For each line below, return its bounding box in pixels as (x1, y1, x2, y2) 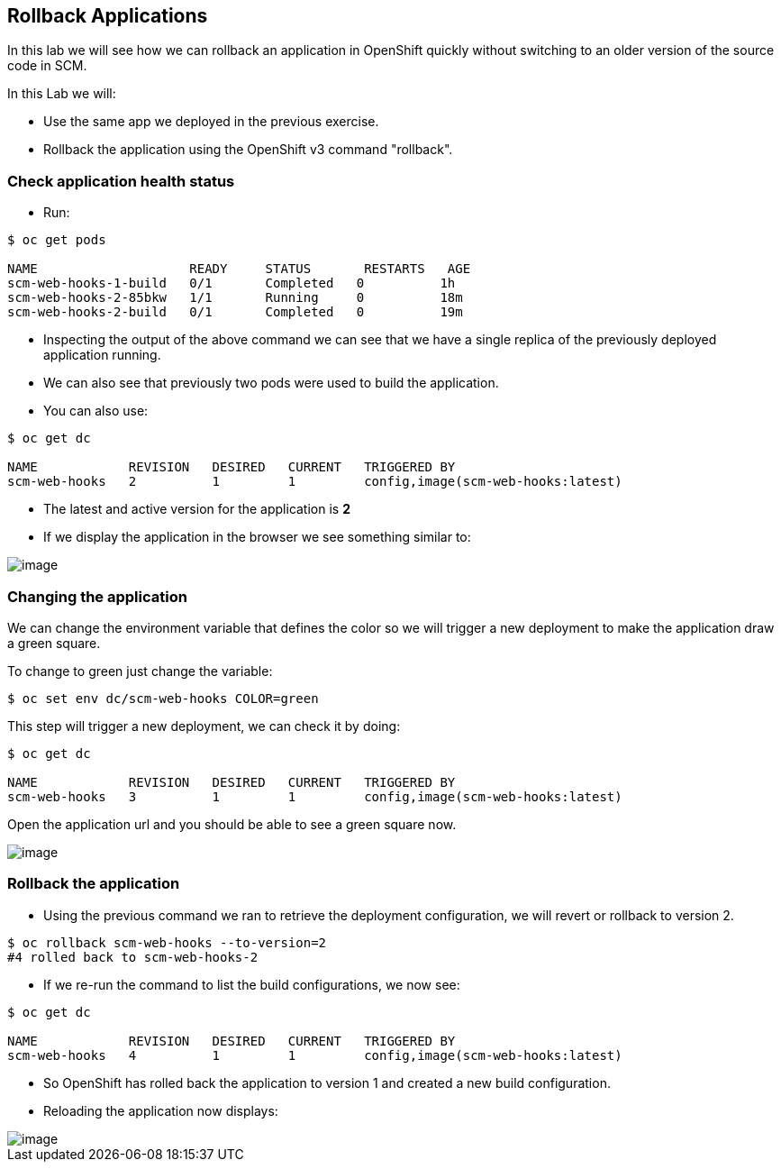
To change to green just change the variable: (7, 662, 273, 679)
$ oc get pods (7, 233, 106, 248)
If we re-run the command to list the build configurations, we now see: (43, 976, 460, 992)
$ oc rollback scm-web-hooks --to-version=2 (7, 935, 327, 950)
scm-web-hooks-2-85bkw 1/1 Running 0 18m (7, 290, 463, 306)
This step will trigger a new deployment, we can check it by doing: (7, 717, 401, 734)
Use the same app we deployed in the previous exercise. (43, 114, 379, 130)
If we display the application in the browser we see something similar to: (43, 529, 471, 545)
